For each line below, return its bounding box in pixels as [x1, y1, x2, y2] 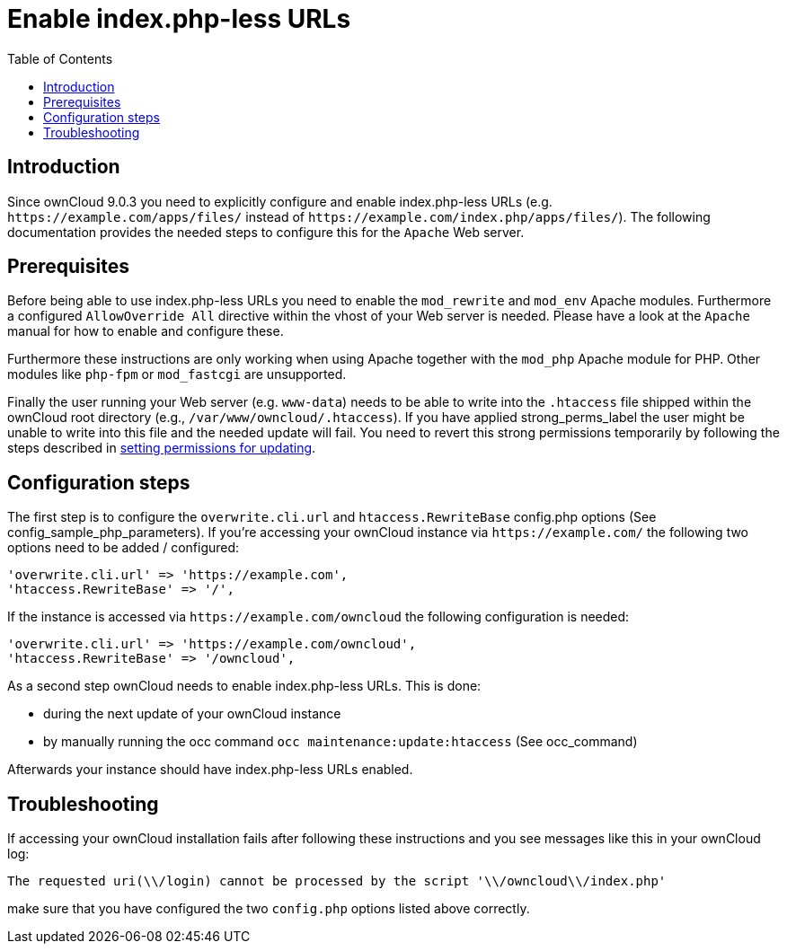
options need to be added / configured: [7, 540, 240, 556]
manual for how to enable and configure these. [7, 323, 284, 339]
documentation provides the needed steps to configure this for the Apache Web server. [7, 224, 525, 240]
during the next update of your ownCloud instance [43, 706, 341, 722]
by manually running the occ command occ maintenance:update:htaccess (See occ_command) [43, 734, 638, 750]
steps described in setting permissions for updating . [7, 440, 316, 456]
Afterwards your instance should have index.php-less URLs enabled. [7, 762, 413, 778]
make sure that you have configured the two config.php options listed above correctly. [7, 901, 530, 917]
